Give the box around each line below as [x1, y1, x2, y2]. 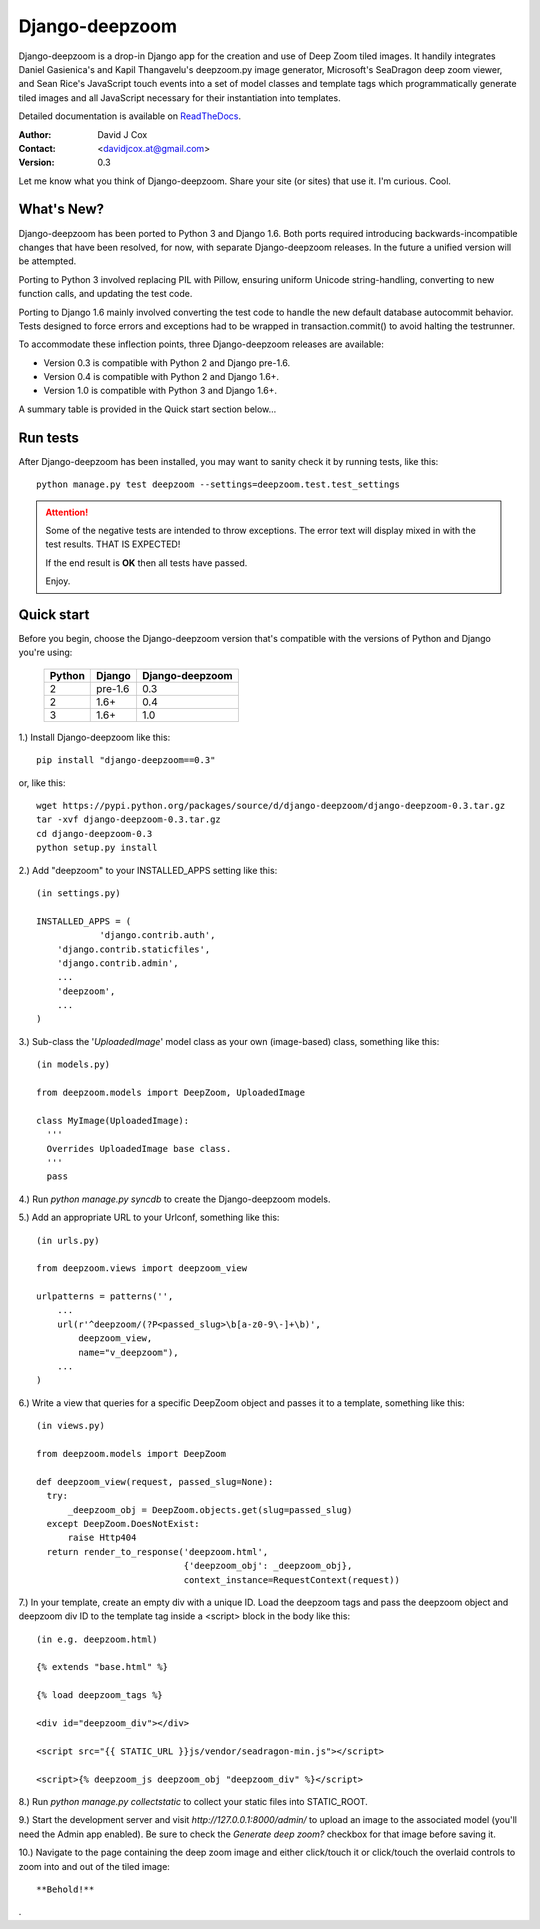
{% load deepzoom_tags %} [36, 1690, 164, 1701]
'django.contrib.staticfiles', [56, 943, 211, 955]
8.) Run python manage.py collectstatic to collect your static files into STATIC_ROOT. [18, 1795, 369, 1807]
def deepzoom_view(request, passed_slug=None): [36, 1476, 274, 1487]
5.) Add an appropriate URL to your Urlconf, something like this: [18, 1211, 280, 1224]
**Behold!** [36, 1883, 95, 1895]
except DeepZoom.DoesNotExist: [46, 1518, 200, 1529]
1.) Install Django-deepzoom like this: [18, 731, 171, 743]
